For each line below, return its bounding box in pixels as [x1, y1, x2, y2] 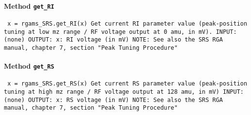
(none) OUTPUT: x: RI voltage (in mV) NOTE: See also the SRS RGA [4, 36, 223, 43]
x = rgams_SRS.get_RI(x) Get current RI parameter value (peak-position [7, 20, 248, 27]
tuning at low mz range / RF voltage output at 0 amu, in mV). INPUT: [4, 28, 237, 35]
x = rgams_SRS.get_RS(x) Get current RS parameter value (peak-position [7, 80, 248, 87]
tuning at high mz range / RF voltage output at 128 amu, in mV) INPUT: [4, 88, 244, 95]
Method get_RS [4, 61, 54, 71]
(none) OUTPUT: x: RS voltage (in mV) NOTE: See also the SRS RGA [4, 96, 223, 103]
